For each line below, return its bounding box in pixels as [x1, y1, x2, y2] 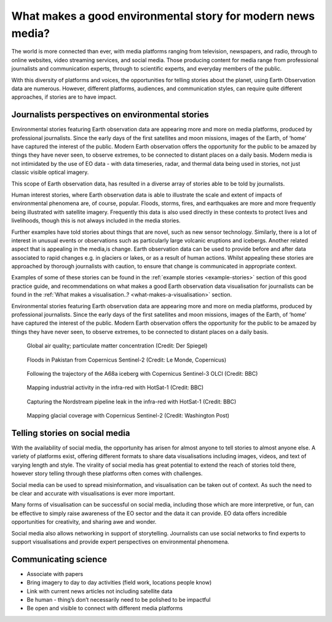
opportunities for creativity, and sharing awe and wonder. [11, 518, 157, 526]
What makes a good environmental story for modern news [11, 9, 315, 23]
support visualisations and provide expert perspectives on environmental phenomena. [11, 538, 230, 545]
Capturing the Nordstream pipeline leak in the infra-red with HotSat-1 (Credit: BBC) [26, 398, 237, 405]
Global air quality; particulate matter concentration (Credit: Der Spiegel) [26, 342, 208, 349]
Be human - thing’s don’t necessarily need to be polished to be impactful [26, 596, 211, 604]
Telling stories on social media [11, 427, 130, 438]
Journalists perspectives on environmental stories [11, 109, 209, 120]
